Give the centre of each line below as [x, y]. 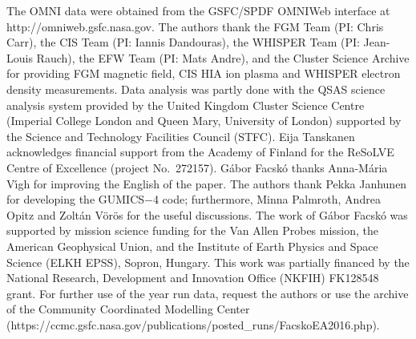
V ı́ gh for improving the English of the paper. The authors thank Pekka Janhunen [207, 183]
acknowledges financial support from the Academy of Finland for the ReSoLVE [200, 152]
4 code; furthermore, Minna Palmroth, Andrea [267, 199]
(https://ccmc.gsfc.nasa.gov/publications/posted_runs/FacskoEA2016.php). [193, 324]
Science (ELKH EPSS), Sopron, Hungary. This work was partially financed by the [208, 262]
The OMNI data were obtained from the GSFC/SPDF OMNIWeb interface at [198, 10]
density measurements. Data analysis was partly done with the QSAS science [196, 89]
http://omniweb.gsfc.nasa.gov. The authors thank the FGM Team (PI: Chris [195, 26]
